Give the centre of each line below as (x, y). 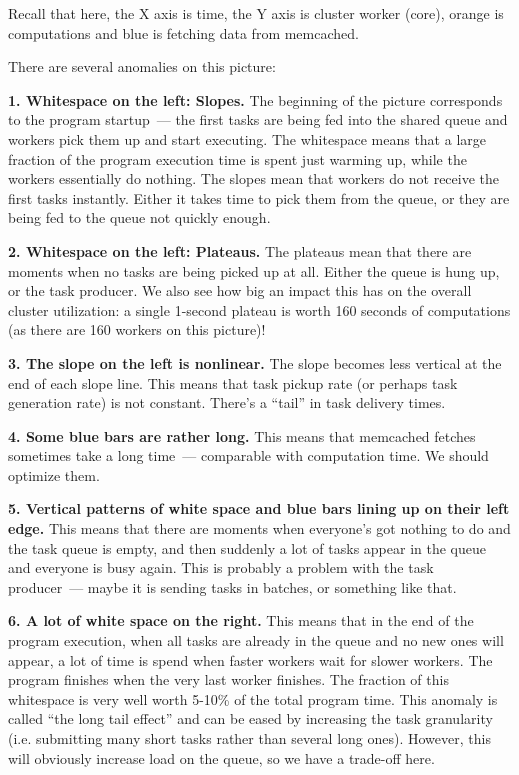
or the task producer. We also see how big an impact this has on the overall (240, 290)
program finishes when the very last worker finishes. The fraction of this (228, 679)
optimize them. (54, 474)
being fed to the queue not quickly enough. (139, 217)
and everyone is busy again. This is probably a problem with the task (221, 567)
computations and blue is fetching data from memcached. (183, 32)
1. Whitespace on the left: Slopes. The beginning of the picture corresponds (255, 99)
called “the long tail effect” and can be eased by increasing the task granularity (250, 718)
